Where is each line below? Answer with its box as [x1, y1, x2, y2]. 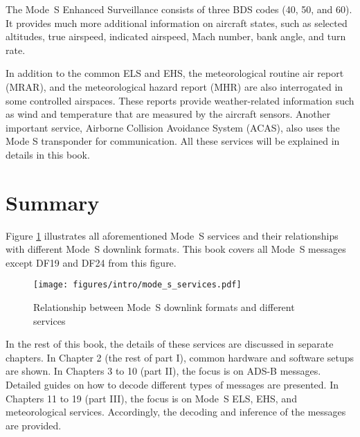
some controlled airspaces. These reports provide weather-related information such [6, 93, 354, 107]
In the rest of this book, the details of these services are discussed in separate [6, 337, 334, 351]
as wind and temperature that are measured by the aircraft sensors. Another [6, 107, 331, 121]
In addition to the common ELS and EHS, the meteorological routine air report [6, 66, 344, 80]
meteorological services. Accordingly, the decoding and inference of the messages [6, 404, 346, 419]
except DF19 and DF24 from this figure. [6, 255, 177, 269]
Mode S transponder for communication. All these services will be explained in [6, 134, 340, 148]
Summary [6, 188, 100, 216]
